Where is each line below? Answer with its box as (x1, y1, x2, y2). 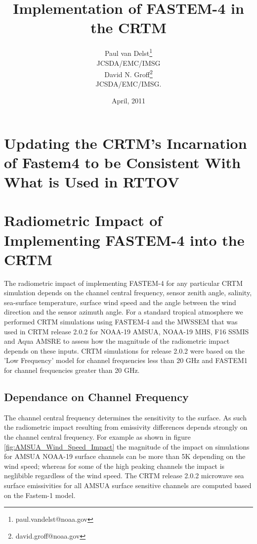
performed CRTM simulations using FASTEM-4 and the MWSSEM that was (4, 317, 238, 327)
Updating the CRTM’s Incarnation (4, 133, 247, 153)
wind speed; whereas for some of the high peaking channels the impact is (4, 460, 225, 471)
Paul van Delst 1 (104, 46, 153, 58)
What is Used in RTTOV (4, 171, 179, 191)
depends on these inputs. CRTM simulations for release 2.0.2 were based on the (4, 345, 245, 356)
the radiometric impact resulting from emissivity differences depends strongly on (4, 422, 248, 432)
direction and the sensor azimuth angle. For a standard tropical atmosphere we (4, 307, 243, 317)
